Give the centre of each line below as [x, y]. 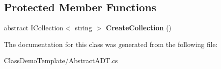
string [83, 28]
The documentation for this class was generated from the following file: [111, 44]
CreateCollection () [139, 28]
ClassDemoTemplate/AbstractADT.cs [61, 60]
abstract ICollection [34, 28]
